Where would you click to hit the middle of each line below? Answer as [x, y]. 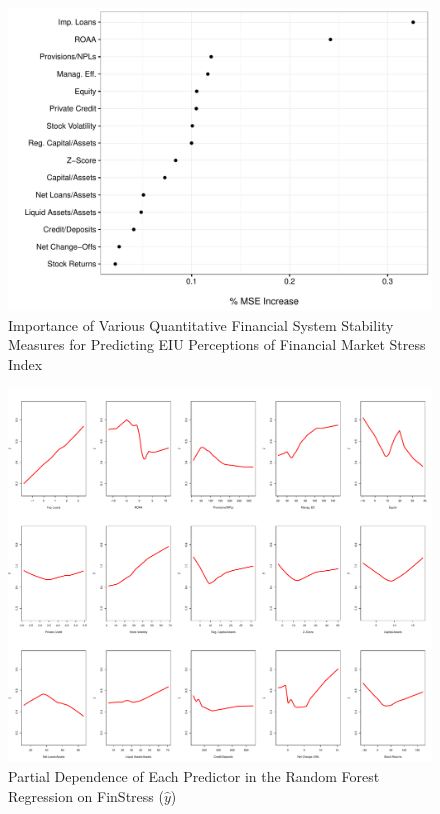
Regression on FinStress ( [86, 795]
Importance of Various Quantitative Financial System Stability [201, 324]
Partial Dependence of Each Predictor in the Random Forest [194, 775]
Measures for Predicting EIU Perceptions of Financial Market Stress [217, 344]
